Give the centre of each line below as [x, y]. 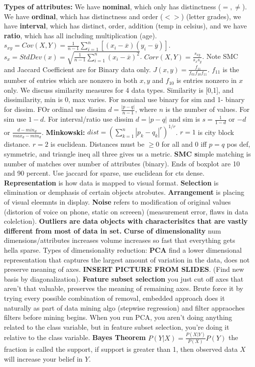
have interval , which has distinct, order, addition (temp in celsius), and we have [126, 26]
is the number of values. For [207, 109]
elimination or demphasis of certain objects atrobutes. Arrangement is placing [124, 192]
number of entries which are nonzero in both [71, 80]
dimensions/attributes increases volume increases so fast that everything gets [120, 240]
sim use [15, 119]
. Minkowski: [63, 132]
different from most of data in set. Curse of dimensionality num [113, 230]
